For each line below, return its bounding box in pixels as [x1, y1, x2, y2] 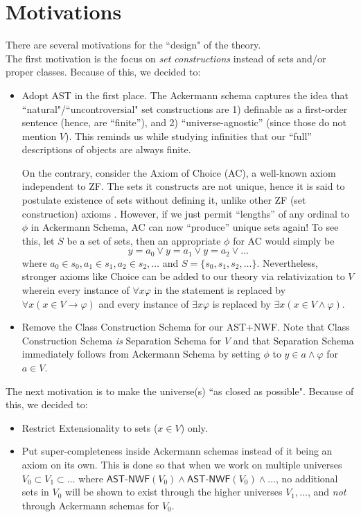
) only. [180, 420, 208, 435]
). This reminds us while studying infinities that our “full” [65, 128, 312, 143]
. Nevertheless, [256, 255, 318, 270]
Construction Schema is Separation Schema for [21, 333, 222, 347]
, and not [307, 484, 346, 499]
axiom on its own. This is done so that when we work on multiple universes [21, 457, 342, 472]
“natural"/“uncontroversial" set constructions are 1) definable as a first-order [21, 101, 348, 116]
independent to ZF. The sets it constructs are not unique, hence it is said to [21, 179, 345, 193]
